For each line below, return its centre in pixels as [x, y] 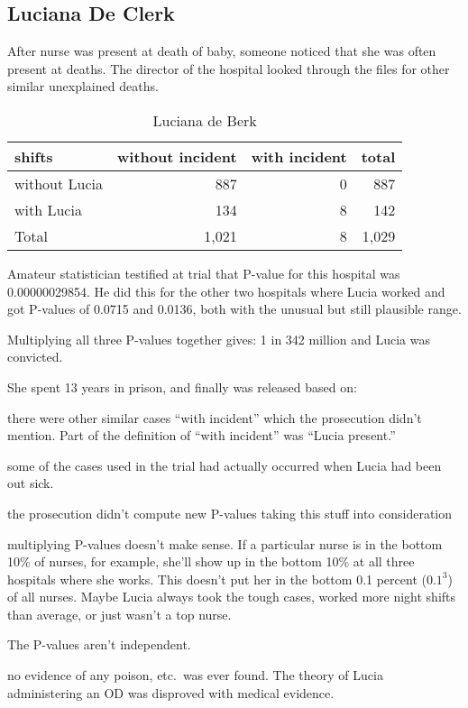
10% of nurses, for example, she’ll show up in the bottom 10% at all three [211, 561]
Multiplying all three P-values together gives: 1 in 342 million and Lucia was [219, 339]
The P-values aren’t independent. [99, 644]
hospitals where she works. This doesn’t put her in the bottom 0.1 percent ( [217, 579]
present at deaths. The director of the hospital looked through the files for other [229, 68]
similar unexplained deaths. [83, 86]
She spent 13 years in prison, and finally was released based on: [182, 386]
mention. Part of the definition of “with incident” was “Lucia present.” [202, 435]
